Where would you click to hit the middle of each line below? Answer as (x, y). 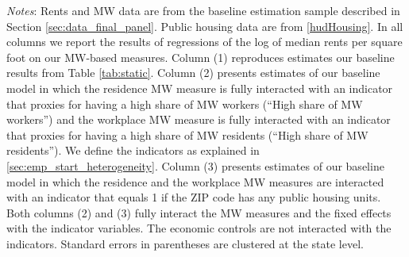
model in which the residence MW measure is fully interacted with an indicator (200, 88)
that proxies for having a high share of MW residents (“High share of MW (187, 134)
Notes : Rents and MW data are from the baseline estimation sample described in (203, 10)
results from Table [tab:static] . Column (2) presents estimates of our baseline (193, 73)
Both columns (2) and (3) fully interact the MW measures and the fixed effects (199, 212)
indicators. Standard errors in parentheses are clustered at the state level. (185, 243)
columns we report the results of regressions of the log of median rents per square (204, 42)
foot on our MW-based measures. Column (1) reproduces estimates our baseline (201, 57)
